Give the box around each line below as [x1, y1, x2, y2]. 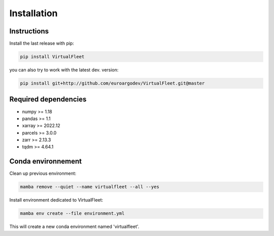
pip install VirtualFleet [20, 54, 85, 60]
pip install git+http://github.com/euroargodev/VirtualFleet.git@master [20, 81, 205, 86]
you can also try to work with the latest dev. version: [9, 67, 119, 73]
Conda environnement [9, 157, 82, 166]
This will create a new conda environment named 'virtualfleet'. [9, 223, 140, 230]
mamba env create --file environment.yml [20, 211, 125, 216]
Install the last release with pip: [9, 41, 75, 47]
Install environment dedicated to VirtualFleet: [9, 197, 104, 203]
